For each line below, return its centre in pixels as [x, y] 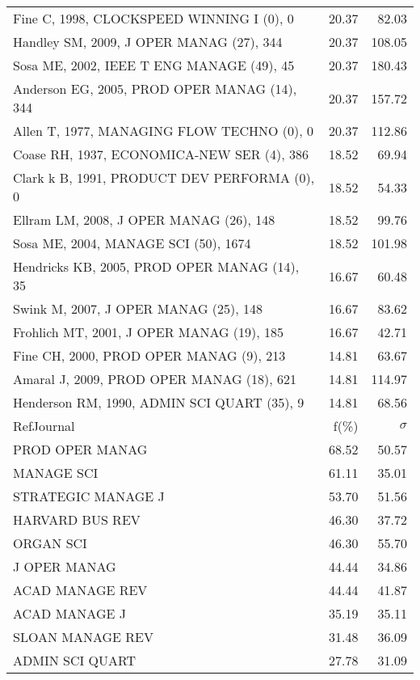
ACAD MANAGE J [69, 613]
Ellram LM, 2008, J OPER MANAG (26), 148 [144, 220]
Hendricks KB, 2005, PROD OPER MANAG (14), [156, 266]
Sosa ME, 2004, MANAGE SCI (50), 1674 [132, 243]
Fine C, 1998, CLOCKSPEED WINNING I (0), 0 [153, 18]
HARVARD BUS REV [77, 520]
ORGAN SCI [50, 543]
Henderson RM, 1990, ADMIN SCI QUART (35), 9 [159, 402]
